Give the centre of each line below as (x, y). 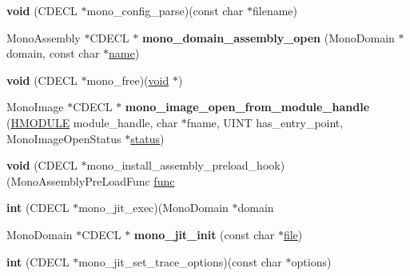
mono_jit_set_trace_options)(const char (180, 261)
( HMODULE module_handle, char (92, 122)
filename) (275, 10)
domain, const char (53, 53)
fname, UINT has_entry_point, (265, 122)
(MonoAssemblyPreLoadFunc (78, 180)
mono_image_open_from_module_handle (247, 107)
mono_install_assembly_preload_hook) (186, 165)
